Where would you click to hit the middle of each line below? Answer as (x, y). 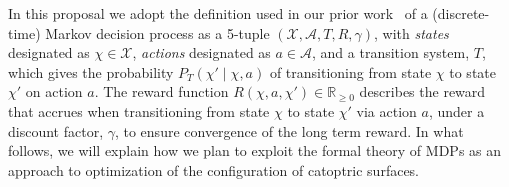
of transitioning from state (350, 71)
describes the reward (422, 91)
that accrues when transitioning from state (139, 110)
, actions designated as (201, 52)
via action (386, 110)
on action (54, 91)
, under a (456, 110)
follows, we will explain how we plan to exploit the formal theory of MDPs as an (255, 150)
